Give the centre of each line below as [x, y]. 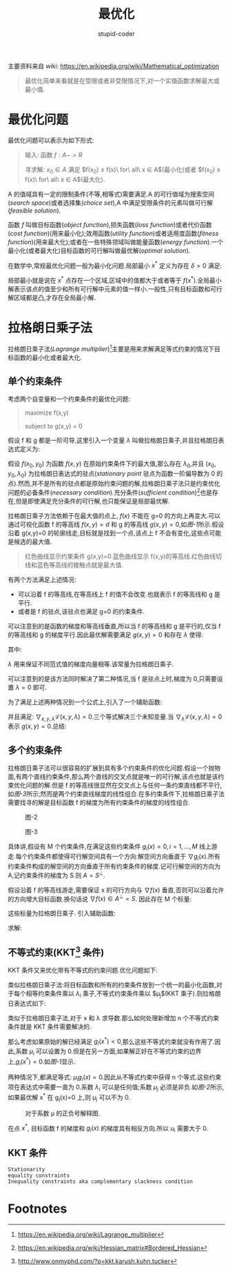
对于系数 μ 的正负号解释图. [63, 1113]
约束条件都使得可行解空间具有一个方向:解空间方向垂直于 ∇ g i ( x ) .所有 [124, 857]
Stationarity [27, 1169]
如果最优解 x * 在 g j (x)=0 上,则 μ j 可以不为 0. [69, 1097]
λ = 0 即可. [31, 687]
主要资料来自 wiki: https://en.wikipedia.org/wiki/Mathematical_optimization [114, 66]
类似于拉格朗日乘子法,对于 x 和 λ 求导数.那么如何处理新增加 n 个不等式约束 [114, 1017]
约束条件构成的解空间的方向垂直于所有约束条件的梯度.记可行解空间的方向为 [114, 866]
